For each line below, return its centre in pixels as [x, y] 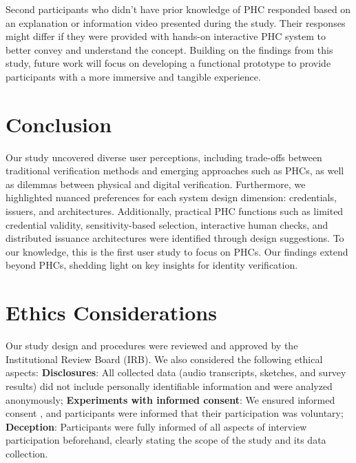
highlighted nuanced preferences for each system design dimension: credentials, [171, 197]
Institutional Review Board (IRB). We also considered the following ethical [164, 359]
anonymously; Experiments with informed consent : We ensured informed [170, 399]
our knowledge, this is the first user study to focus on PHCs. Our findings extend [177, 251]
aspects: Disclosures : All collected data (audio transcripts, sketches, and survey [176, 372]
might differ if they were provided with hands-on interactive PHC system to [166, 36]
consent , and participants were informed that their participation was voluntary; [175, 413]
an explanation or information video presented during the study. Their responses [176, 22]
